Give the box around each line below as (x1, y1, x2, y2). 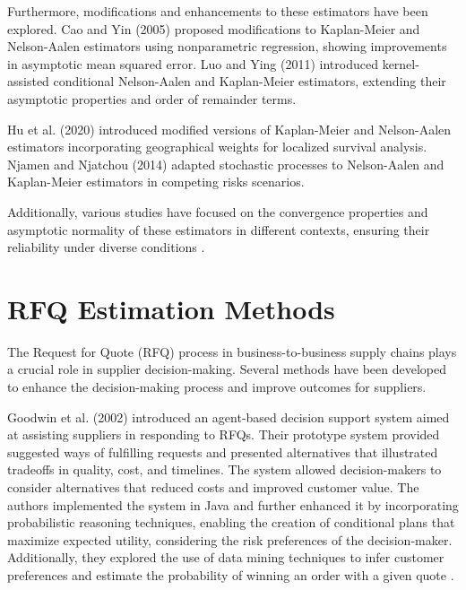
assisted (7, 72, 49, 91)
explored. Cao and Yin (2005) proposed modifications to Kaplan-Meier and (7, 19, 420, 38)
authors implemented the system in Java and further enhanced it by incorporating (7, 495, 459, 514)
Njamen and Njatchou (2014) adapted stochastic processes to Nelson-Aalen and (7, 154, 444, 173)
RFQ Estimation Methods (7, 290, 335, 326)
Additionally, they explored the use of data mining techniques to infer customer (7, 548, 444, 567)
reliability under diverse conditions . (7, 238, 205, 256)
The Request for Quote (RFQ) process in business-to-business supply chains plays (7, 342, 457, 360)
